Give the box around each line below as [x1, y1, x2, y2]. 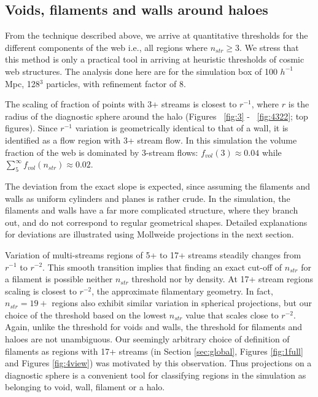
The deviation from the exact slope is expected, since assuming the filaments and [5, 179, 311, 192]
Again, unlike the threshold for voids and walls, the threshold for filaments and [5, 320, 302, 333]
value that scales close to [185, 308, 279, 321]
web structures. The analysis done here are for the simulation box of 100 [5, 64, 277, 77]
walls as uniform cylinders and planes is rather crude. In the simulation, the [5, 191, 290, 204]
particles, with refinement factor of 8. [46, 77, 186, 90]
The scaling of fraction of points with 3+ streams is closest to [5, 98, 237, 110]
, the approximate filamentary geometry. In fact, [91, 284, 273, 297]
